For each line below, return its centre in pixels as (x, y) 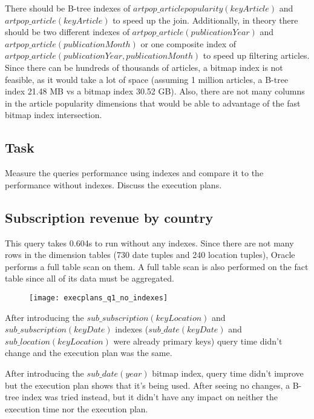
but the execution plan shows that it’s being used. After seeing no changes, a (148, 385)
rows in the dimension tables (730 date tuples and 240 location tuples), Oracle (150, 255)
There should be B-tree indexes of (68, 8)
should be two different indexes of (67, 32)
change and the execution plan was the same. (89, 353)
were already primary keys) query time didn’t (198, 341)
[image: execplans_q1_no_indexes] (99, 298)
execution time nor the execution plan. (77, 408)
